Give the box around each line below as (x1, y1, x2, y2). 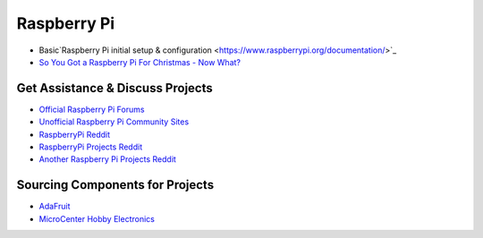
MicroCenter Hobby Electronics (38, 213, 156, 224)
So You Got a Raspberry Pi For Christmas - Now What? (38, 56, 241, 67)
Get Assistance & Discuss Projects (16, 81, 214, 96)
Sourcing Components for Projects (16, 177, 215, 192)
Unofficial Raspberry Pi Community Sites (38, 116, 190, 127)
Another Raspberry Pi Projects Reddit (38, 154, 176, 165)
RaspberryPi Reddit (38, 129, 111, 140)
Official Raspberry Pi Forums (38, 104, 145, 115)
